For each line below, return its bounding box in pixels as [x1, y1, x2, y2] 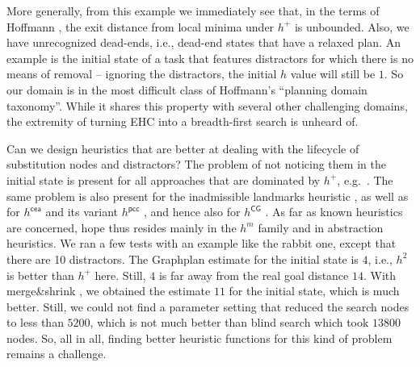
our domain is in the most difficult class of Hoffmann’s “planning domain [6, 81, 367, 98]
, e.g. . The [337, 171, 393, 188]
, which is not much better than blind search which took [90, 314, 369, 331]
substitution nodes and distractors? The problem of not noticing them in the [6, 156, 386, 173]
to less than [6, 314, 64, 331]
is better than [6, 266, 74, 283]
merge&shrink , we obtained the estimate [6, 282, 211, 299]
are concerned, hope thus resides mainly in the [6, 219, 237, 236]
